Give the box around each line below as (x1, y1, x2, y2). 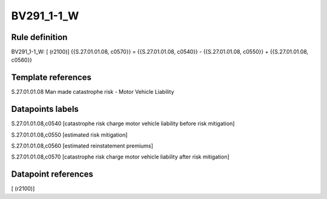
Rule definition (11, 32, 68, 42)
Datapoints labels (11, 104, 79, 114)
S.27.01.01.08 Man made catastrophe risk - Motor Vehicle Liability (11, 88, 174, 96)
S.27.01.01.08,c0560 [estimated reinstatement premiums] (11, 142, 154, 149)
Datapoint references (11, 169, 94, 180)
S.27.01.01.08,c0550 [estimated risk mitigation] (11, 131, 128, 139)
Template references (11, 73, 92, 83)
